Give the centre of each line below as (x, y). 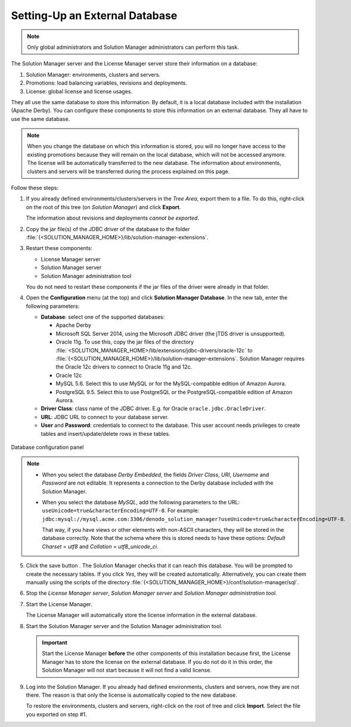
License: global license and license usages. (79, 91)
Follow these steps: (35, 188)
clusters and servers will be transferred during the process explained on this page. (128, 171)
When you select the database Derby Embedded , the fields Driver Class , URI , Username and (156, 475)
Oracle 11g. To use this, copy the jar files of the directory (125, 342)
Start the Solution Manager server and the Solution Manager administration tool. (124, 626)
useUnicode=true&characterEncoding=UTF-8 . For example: (121, 511)
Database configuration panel (47, 447)
